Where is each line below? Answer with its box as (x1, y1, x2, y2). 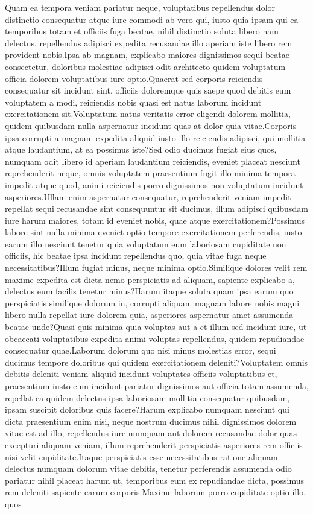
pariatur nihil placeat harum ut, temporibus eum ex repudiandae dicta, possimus (5, 474, 305, 486)
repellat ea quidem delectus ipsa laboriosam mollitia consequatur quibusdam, (5, 391, 290, 404)
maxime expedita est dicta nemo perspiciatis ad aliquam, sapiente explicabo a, (5, 273, 295, 285)
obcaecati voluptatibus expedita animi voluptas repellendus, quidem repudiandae (5, 332, 305, 344)
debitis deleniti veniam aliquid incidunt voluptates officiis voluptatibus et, (5, 367, 277, 380)
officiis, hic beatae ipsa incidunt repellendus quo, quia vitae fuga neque (5, 249, 267, 262)
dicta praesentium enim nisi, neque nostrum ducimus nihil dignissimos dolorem (5, 414, 297, 427)
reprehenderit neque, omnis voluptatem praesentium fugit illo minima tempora (5, 167, 296, 179)
